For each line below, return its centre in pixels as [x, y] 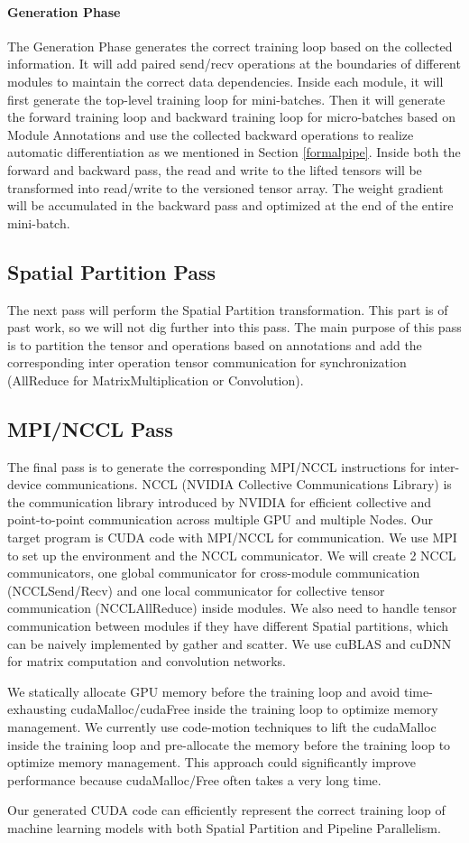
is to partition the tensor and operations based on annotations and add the [215, 344]
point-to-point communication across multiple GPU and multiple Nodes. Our [220, 519]
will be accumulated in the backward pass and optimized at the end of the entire [230, 205]
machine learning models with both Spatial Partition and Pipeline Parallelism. [224, 827]
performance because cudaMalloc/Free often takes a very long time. [194, 779]
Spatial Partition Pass [112, 271]
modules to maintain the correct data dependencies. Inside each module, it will [225, 81]
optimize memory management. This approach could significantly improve [212, 762]
